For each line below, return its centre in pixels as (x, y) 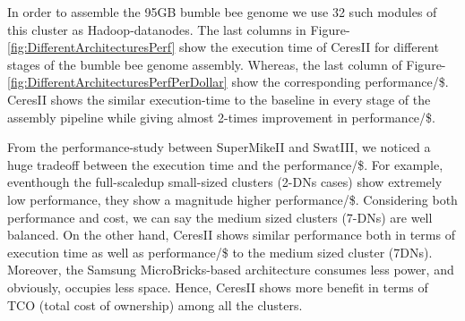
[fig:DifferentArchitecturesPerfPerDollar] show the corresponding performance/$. (228, 82)
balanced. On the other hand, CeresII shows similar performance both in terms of (231, 235)
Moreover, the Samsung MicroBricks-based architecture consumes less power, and (231, 270)
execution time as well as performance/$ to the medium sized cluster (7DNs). (220, 252)
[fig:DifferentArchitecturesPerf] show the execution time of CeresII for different (223, 47)
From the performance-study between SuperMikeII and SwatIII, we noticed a (219, 147)
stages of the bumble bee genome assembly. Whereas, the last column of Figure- (227, 64)
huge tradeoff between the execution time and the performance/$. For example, (225, 164)
